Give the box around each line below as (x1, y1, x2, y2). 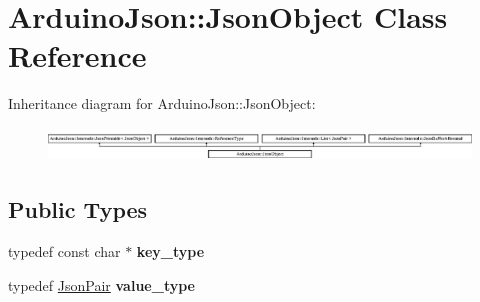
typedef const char (8, 241, 121, 262)
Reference (8, 35, 147, 76)
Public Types (8, 194, 148, 225)
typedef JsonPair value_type (8, 274, 195, 295)
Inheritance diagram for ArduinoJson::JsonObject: (8, 93, 316, 114)
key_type (136, 241, 205, 262)
